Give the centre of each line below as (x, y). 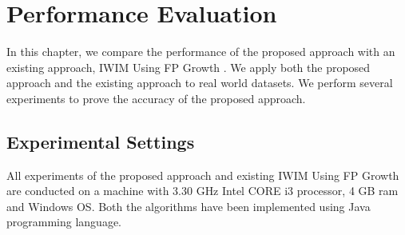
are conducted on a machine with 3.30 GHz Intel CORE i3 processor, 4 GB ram (202, 191)
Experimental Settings (101, 141)
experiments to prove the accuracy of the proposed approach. (156, 98)
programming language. (64, 222)
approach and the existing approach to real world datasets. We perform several (200, 83)
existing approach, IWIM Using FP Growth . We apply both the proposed (189, 67)
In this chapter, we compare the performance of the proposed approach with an (201, 52)
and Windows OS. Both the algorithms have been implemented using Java (189, 206)
